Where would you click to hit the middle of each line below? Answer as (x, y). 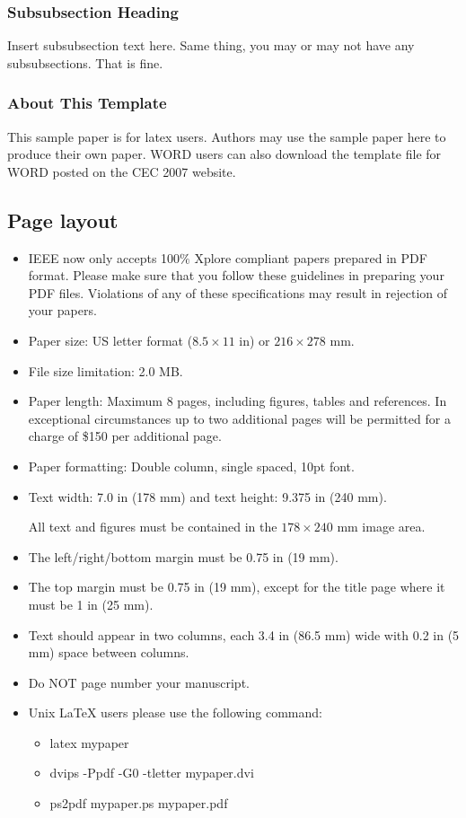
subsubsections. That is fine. (85, 62)
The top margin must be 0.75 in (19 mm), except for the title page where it (237, 587)
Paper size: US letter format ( (110, 340)
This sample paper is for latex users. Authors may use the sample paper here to (227, 136)
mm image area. (381, 527)
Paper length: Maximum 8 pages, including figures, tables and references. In (237, 401)
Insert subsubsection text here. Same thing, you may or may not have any (211, 45)
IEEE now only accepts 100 (104, 257)
